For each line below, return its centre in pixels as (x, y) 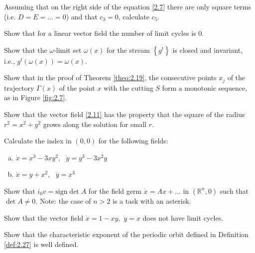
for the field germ (115, 190)
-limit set (68, 50)
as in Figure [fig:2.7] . (35, 97)
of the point (77, 87)
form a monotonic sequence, (205, 87)
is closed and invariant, (207, 50)
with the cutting (128, 87)
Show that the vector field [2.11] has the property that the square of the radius (125, 114)
